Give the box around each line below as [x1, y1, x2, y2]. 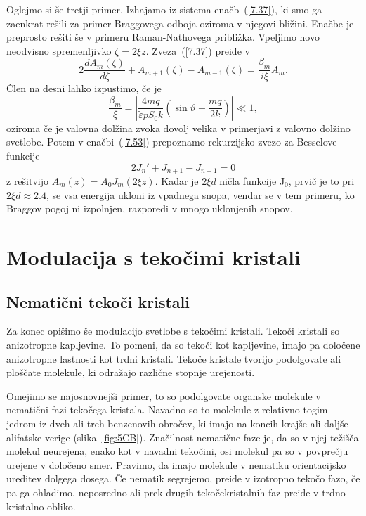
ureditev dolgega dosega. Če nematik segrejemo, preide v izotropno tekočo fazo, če [6, 471, 360, 486]
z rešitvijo [6, 174, 49, 188]
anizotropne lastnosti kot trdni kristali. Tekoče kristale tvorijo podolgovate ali [6, 351, 341, 366]
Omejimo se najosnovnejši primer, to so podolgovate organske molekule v [6, 388, 321, 403]
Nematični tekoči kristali [6, 290, 190, 312]
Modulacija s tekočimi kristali [6, 243, 301, 271]
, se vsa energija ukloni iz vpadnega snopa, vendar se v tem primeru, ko [46, 187, 355, 202]
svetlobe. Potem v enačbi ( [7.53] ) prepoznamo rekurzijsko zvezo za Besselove [6, 134, 337, 149]
